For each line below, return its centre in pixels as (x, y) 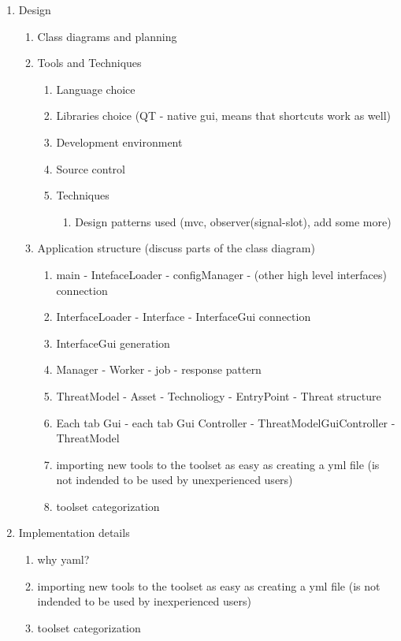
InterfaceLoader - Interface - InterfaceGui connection (184, 317)
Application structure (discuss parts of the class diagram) (176, 248)
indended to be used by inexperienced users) (144, 601)
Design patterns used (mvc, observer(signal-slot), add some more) (233, 221)
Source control (91, 168)
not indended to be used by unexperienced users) (175, 480)
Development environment (119, 142)
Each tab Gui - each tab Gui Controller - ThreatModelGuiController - (226, 422)
